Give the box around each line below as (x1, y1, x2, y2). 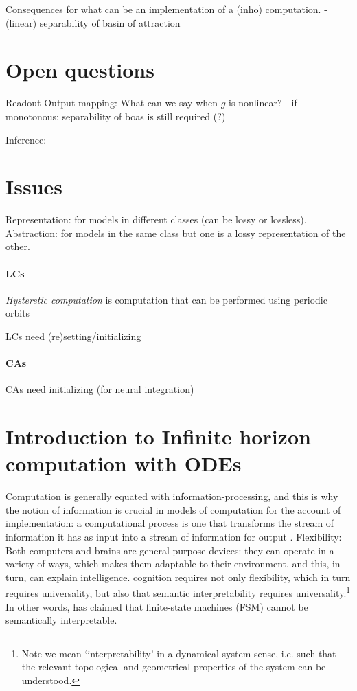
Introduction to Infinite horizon (5, 422, 311, 451)
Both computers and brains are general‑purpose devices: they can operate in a (5, 543, 334, 557)
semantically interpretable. (5, 613, 117, 627)
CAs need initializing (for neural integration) (5, 382, 194, 396)
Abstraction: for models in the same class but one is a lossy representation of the (5, 225, 346, 240)
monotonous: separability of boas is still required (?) (5, 109, 226, 123)
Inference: (5, 132, 47, 146)
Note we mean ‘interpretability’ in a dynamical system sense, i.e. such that (21, 646, 336, 660)
